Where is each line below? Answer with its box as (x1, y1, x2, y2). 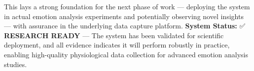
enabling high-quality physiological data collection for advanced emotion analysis (4, 49, 248, 59)
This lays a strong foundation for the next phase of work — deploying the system (4, 1, 250, 11)
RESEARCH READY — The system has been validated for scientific (4, 30, 224, 40)
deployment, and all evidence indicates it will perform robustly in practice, (4, 40, 230, 50)
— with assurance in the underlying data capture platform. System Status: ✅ (4, 21, 246, 31)
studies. (4, 59, 27, 69)
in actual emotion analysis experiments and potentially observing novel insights (4, 11, 244, 21)
